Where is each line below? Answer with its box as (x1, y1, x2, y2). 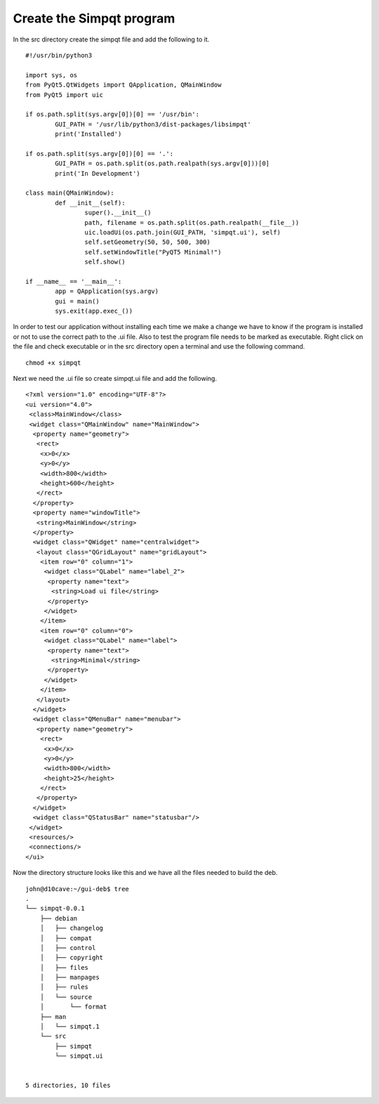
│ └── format (39, 1003, 107, 1011)
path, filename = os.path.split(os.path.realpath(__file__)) (84, 219, 300, 226)
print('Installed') (55, 130, 122, 138)
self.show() (84, 258, 126, 266)
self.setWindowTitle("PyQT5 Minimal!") (84, 248, 222, 256)
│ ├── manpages (39, 973, 100, 982)
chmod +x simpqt (25, 358, 81, 367)
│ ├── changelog (39, 924, 104, 933)
